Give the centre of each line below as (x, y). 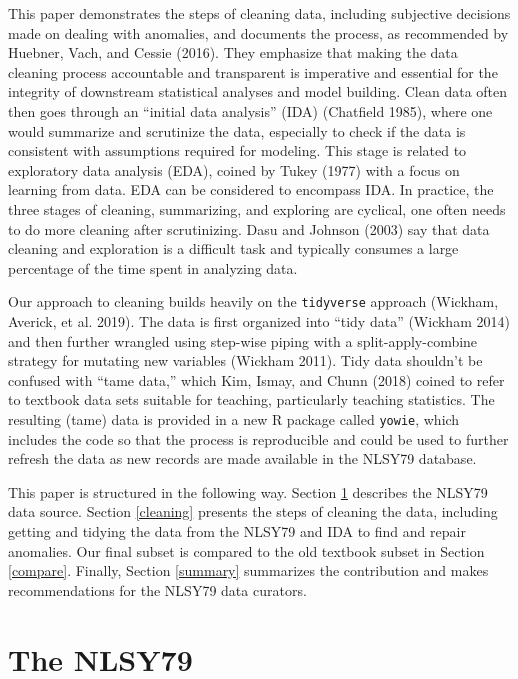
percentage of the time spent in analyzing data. (153, 267)
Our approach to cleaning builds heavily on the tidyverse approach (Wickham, (253, 301)
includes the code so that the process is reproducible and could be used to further (258, 438)
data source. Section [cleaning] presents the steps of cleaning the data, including (253, 511)
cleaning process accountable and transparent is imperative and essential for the (253, 71)
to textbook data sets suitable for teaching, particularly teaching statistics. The (251, 399)
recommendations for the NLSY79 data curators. (157, 589)
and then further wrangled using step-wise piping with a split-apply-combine (243, 340)
